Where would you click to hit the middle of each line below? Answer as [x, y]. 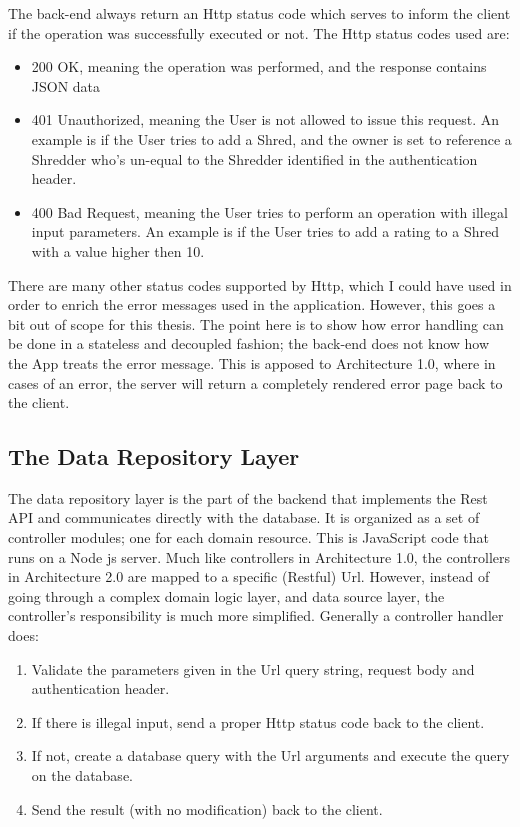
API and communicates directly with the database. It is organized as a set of [244, 517]
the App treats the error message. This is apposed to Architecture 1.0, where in [252, 362]
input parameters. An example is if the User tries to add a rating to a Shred [265, 231]
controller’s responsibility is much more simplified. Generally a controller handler [256, 615]
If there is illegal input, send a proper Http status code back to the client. [258, 721]
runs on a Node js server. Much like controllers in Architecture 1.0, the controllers [259, 556]
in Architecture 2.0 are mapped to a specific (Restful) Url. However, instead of [249, 576]
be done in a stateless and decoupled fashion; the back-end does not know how [249, 343]
